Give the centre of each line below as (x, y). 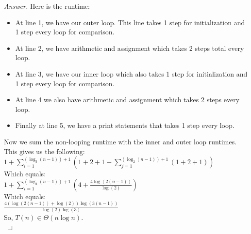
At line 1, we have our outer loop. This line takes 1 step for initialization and (130, 22)
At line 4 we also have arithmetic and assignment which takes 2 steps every (127, 100)
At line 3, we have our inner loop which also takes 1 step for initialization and (131, 73)
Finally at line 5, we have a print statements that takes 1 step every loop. (125, 125)
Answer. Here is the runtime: (47, 6)
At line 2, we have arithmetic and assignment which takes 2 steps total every (130, 48)
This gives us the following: (44, 151)
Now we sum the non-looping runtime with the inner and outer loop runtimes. (120, 141)
